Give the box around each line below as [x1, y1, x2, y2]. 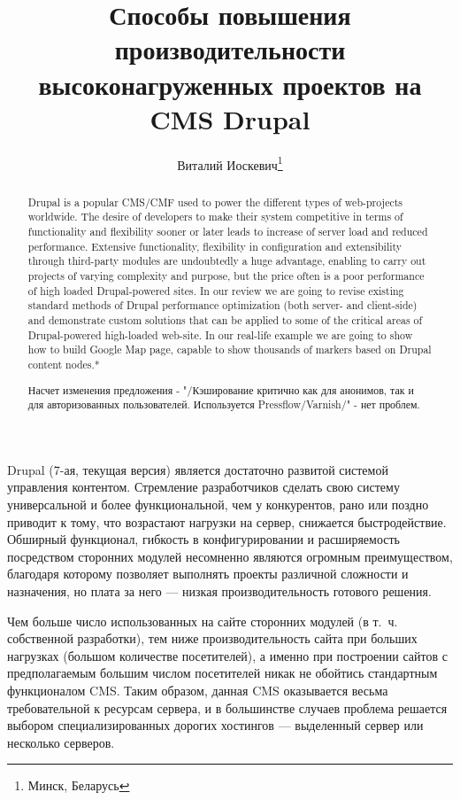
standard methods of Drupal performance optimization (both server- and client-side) [27, 298, 418, 313]
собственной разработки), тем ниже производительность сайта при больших [7, 629, 418, 648]
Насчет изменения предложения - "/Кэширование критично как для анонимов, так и [27, 382, 414, 397]
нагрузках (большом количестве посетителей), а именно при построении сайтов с [7, 646, 448, 664]
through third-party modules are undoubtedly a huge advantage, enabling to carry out [27, 253, 426, 268]
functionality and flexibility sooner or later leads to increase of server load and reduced [27, 224, 428, 239]
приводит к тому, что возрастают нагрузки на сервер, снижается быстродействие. [7, 512, 447, 531]
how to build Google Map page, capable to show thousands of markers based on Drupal [27, 342, 432, 357]
